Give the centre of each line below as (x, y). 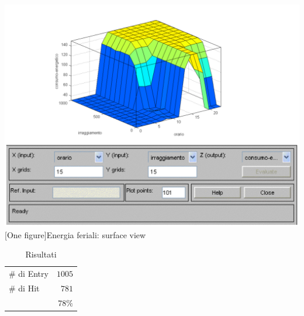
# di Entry (29, 274)
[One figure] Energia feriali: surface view (75, 234)
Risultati (41, 254)
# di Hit (24, 288)
